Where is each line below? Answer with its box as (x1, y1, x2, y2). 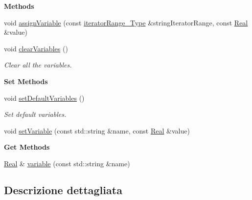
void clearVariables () (4, 43, 68, 53)
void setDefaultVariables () (4, 92, 85, 103)
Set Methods (4, 76, 48, 86)
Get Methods (4, 142, 50, 152)
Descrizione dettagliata (4, 182, 122, 197)
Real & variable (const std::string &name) (4, 158, 130, 168)
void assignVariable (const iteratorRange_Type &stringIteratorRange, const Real (4, 17, 248, 27)
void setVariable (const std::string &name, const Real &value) (4, 125, 190, 135)
